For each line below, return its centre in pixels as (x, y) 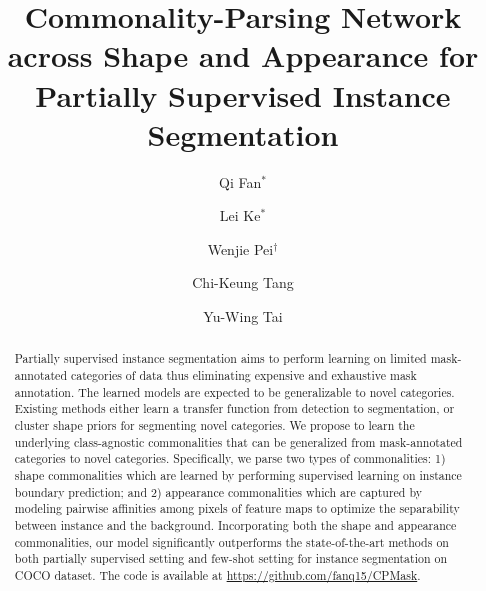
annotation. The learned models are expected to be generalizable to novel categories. (234, 391)
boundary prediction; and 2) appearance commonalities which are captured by (218, 491)
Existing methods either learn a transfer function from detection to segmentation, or (234, 408)
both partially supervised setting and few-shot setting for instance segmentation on (231, 558)
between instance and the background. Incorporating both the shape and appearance (235, 525)
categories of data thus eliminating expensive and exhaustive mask (243, 375)
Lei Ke (240, 215)
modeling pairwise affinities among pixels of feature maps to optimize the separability (237, 508)
